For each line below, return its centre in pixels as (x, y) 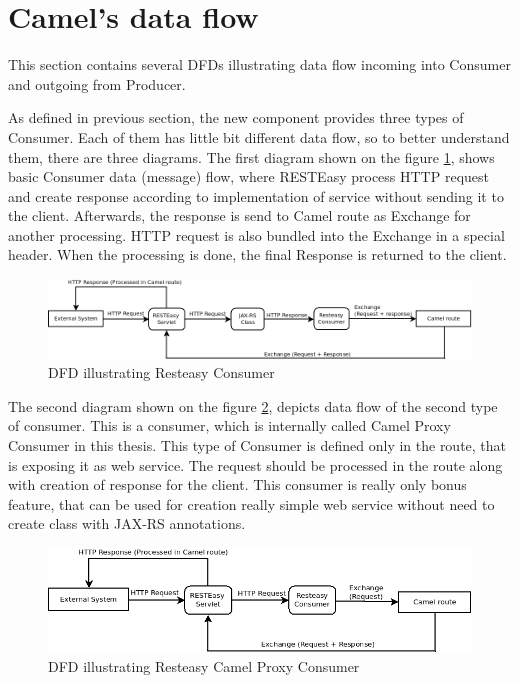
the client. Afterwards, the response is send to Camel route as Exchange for (239, 215)
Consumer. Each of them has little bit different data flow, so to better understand (259, 136)
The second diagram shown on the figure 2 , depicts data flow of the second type (253, 405)
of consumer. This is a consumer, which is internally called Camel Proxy (229, 425)
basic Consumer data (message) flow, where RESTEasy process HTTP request (248, 176)
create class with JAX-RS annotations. (127, 523)
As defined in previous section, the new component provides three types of (236, 117)
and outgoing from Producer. (97, 83)
